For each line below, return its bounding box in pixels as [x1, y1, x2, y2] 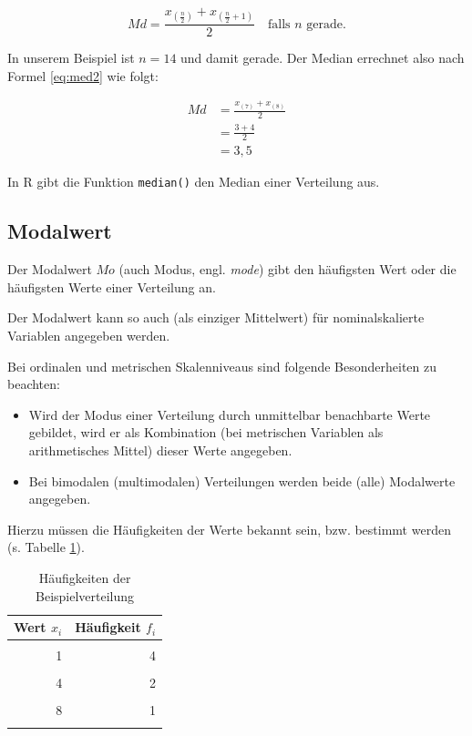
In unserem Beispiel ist [7, 48, 135, 67]
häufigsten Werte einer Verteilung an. [7, 277, 216, 296]
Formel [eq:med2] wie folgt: [7, 66, 159, 85]
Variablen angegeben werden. [7, 326, 170, 345]
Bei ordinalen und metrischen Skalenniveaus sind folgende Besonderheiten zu [7, 356, 437, 375]
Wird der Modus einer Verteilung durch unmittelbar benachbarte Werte [28, 404, 431, 424]
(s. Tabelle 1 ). [7, 537, 85, 557]
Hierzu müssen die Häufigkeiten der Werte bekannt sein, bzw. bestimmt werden [7, 519, 451, 538]
